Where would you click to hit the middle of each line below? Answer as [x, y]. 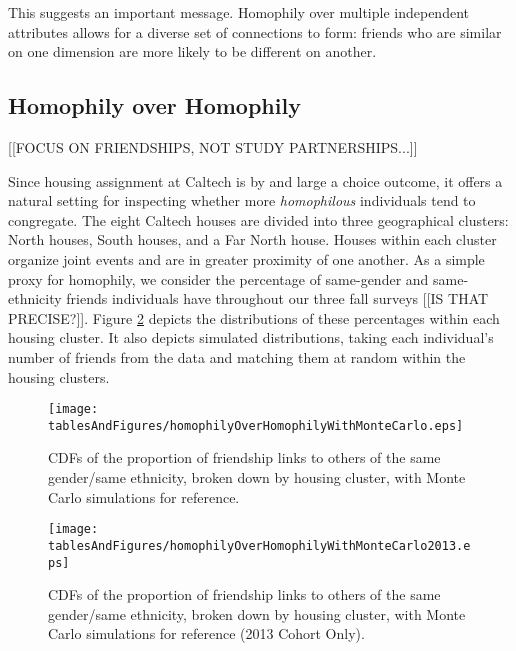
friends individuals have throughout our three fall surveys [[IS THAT [277, 298]
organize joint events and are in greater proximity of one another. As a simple [246, 258]
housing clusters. [59, 376]
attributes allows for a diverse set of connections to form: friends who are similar [255, 31]
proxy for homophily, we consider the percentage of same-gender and [218, 278]
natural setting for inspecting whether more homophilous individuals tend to [242, 200]
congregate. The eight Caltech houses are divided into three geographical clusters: [258, 219]
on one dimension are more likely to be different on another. [192, 51]
